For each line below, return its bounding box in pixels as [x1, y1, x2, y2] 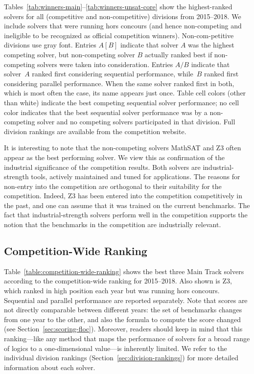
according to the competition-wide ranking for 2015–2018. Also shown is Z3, [4, 276, 232, 286]
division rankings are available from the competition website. [4, 126, 186, 136]
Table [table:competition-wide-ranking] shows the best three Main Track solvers [4, 266, 244, 276]
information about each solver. [4, 362, 95, 372]
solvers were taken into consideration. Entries [37, 59, 173, 69]
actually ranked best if [144, 49, 212, 59]
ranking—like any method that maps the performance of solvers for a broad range [4, 333, 250, 344]
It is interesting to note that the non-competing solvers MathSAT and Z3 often [4, 142, 241, 153]
